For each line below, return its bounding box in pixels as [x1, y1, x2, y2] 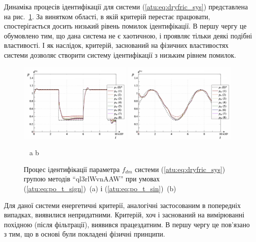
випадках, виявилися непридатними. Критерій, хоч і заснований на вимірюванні [4, 209, 245, 220]
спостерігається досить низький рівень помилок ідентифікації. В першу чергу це [4, 21, 247, 31]
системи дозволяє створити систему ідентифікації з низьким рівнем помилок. [4, 49, 236, 60]
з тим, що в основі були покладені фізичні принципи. [4, 229, 165, 239]
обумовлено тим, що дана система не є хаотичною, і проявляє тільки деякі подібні [4, 30, 252, 40]
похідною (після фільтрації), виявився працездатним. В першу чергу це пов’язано [4, 219, 250, 229]
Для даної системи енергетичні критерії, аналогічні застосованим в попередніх [4, 200, 241, 210]
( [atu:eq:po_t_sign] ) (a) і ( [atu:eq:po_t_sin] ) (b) [24, 183, 177, 194]
